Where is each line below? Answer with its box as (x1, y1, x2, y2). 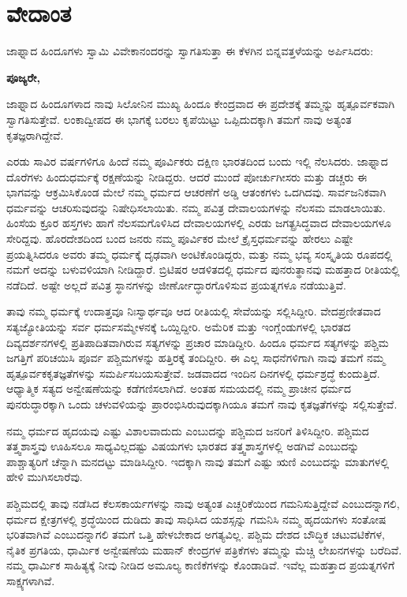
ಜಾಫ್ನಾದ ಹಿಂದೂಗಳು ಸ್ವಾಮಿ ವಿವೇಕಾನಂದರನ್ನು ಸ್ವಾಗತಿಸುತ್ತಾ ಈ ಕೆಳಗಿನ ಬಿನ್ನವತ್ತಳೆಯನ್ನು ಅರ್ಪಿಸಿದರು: (6, 43, 374, 59)
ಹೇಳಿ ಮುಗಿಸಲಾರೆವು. (6, 468, 83, 485)
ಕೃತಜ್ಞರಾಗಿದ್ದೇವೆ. (6, 126, 64, 143)
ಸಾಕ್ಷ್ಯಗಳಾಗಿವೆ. (6, 572, 55, 588)
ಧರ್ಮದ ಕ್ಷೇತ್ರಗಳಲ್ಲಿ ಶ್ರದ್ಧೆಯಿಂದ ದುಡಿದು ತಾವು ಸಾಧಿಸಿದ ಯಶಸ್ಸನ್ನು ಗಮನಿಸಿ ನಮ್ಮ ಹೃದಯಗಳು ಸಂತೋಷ (6, 510, 386, 527)
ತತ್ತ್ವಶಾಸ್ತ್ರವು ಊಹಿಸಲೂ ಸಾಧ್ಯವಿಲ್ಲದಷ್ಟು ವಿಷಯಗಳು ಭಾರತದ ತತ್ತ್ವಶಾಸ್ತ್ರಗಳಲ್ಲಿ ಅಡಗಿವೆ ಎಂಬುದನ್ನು (6, 438, 360, 454)
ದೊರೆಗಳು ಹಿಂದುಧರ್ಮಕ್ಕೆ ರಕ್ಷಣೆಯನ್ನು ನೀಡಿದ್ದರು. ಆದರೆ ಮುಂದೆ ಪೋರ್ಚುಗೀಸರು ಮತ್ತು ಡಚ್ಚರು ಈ (6, 168, 368, 185)
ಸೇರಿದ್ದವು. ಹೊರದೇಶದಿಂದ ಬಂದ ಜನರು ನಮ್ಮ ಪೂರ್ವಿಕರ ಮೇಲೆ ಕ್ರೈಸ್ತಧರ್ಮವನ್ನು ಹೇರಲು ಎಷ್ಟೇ (6, 230, 353, 247)
